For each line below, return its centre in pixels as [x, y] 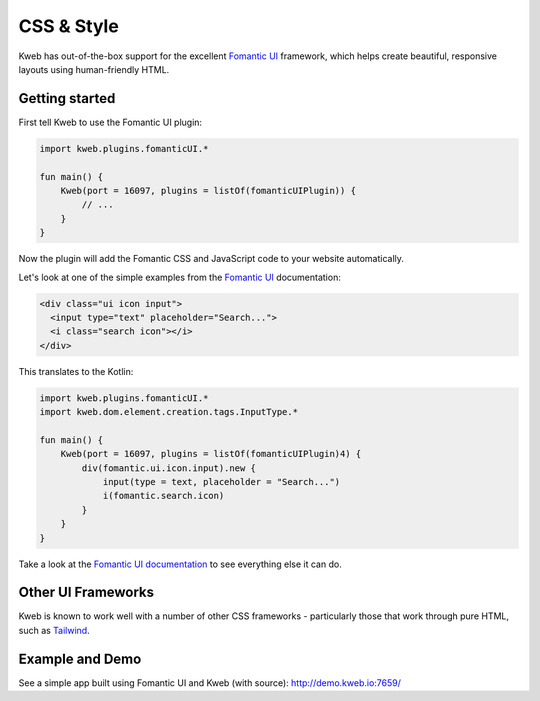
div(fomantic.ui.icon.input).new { [169, 468]
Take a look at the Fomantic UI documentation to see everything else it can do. [180, 564]
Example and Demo [80, 658]
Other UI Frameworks [86, 592]
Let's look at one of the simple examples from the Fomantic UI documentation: [180, 277]
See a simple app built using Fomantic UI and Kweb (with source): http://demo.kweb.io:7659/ [210, 682]
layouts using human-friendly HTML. [94, 69]
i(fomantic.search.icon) [163, 496]
